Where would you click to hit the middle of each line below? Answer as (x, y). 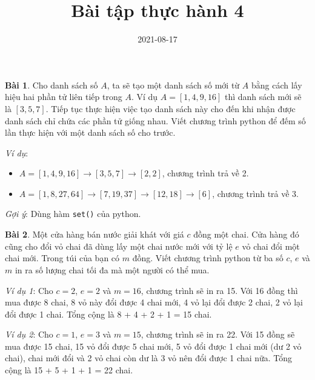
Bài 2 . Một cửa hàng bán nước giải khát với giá (94, 234)
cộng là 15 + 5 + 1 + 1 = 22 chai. (69, 370)
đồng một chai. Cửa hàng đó (246, 234)
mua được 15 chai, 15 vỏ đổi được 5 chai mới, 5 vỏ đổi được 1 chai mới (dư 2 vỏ (153, 346)
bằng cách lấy (277, 85)
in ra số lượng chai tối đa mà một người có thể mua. (112, 269)
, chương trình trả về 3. (256, 193)
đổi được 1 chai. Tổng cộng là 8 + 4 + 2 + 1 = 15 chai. (108, 314)
